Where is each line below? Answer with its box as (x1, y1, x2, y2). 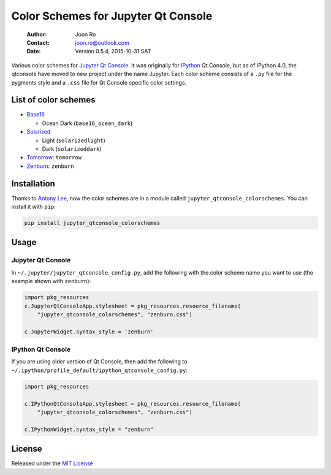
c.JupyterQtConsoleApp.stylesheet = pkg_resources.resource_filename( (24, 302, 242, 310)
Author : (26, 31, 47, 38)
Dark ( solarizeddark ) (42, 145, 102, 153)
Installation (11, 178, 55, 189)
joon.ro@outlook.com (75, 39, 130, 46)
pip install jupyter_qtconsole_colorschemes (24, 219, 161, 227)
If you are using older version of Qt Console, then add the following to (11, 358, 188, 365)
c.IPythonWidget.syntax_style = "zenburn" (24, 426, 154, 433)
